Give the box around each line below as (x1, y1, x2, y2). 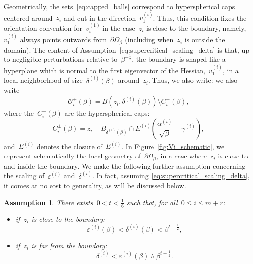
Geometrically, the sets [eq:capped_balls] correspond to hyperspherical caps (4, 1, 235, 11)
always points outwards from (20, 34, 107, 45)
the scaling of (4, 170, 45, 181)
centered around (4, 12, 53, 23)
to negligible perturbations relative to (4, 54, 118, 64)
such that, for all (126, 197, 178, 207)
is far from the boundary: (31, 240, 107, 250)
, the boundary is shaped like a (132, 54, 226, 64)
